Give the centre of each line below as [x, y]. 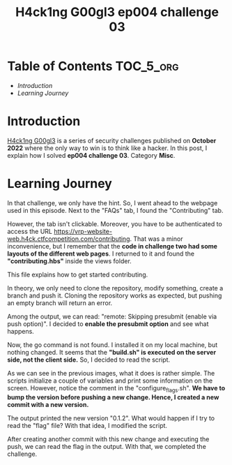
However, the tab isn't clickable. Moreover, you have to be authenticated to [115, 223]
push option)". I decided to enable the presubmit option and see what [108, 324]
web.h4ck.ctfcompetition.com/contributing [69, 239]
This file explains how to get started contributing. [78, 274]
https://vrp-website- [83, 231]
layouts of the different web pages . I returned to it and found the [101, 253]
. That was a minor [156, 239]
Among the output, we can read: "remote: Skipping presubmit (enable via [112, 316]
